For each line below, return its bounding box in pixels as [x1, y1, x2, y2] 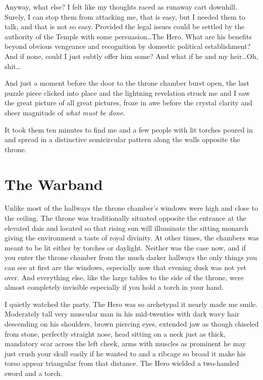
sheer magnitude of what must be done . [5, 107, 125, 117]
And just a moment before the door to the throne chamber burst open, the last [5, 78, 249, 88]
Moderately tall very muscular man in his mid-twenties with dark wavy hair [5, 308, 240, 319]
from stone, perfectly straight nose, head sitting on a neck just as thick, [5, 328, 226, 339]
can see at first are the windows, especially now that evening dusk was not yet [5, 262, 246, 272]
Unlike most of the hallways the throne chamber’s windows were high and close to [5, 203, 258, 213]
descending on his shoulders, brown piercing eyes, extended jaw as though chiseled [5, 318, 259, 329]
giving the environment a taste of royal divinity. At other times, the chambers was [5, 232, 259, 243]
